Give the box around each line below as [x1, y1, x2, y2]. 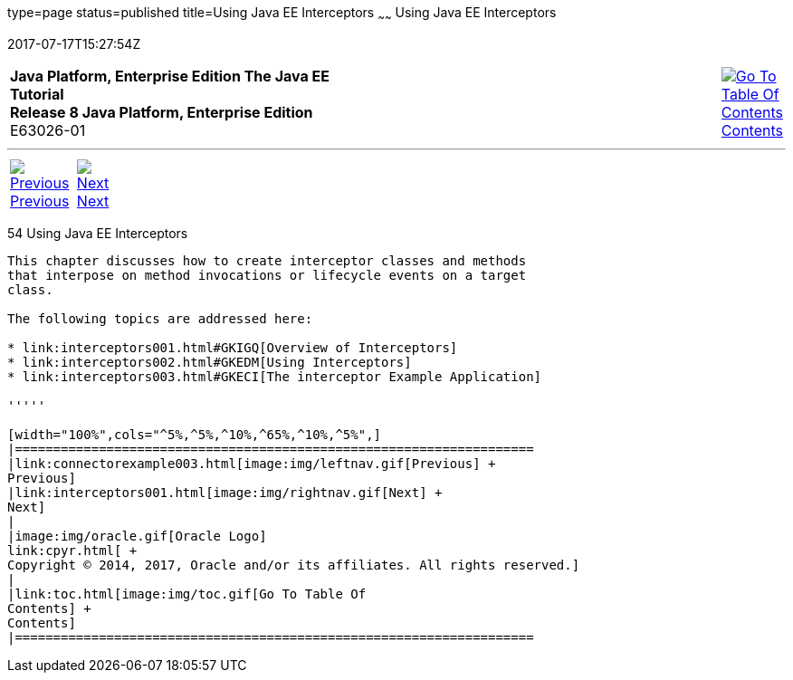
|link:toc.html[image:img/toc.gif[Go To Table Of [7, 586, 367, 601]
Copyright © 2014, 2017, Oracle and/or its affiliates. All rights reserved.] [7, 557, 580, 572]
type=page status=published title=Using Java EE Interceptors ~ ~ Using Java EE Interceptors [7, 5, 557, 24]
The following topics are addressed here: [7, 311, 313, 326]
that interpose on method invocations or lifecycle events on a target [7, 267, 527, 283]
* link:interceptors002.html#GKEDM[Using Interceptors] [7, 354, 412, 369]
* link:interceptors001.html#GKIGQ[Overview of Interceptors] [7, 340, 458, 355]
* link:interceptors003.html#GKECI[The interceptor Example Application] [7, 369, 542, 384]
